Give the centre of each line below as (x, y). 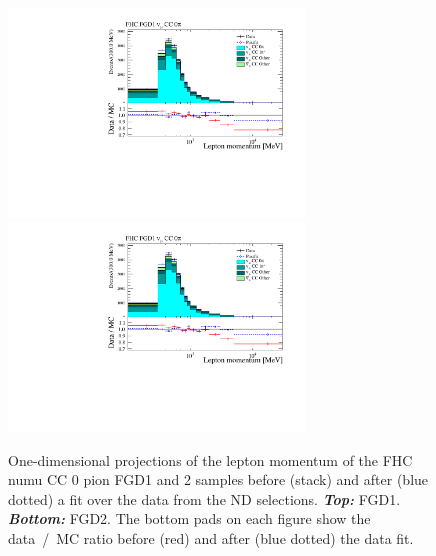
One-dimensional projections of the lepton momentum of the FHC (210, 459)
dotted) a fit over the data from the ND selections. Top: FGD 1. (204, 498)
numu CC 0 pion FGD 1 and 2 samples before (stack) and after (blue (218, 479)
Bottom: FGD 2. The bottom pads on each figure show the (189, 518)
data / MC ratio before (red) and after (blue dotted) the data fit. (211, 538)
